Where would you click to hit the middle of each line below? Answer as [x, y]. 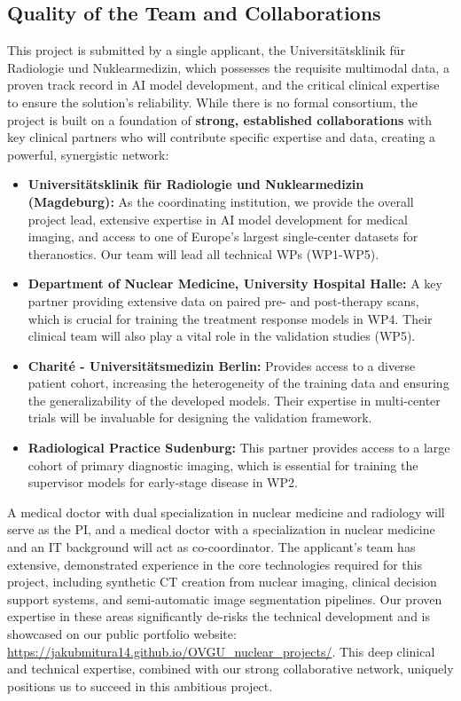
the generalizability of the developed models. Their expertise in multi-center [234, 400]
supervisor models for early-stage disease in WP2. [163, 482]
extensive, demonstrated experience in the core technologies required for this [215, 564]
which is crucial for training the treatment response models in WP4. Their [230, 318]
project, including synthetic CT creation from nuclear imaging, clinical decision [222, 582]
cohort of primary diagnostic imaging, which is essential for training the [223, 465]
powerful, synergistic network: [88, 154]
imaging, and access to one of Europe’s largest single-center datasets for [223, 236]
